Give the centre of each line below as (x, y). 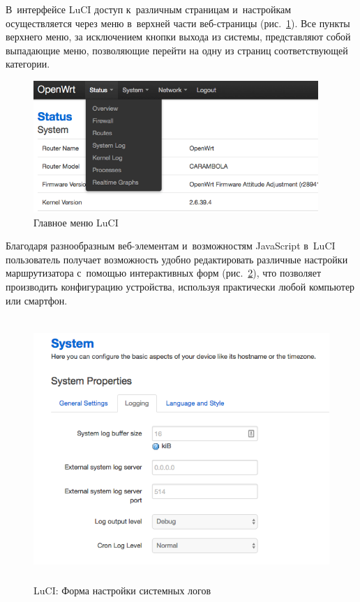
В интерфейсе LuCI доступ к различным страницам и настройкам (149, 9)
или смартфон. (37, 300)
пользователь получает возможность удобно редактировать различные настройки (177, 259)
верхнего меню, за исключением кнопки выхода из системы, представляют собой (178, 37)
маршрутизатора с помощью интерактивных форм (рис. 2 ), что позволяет (164, 273)
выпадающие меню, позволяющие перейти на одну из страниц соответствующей (177, 50)
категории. (28, 64)
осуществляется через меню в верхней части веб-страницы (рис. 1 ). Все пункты (178, 23)
